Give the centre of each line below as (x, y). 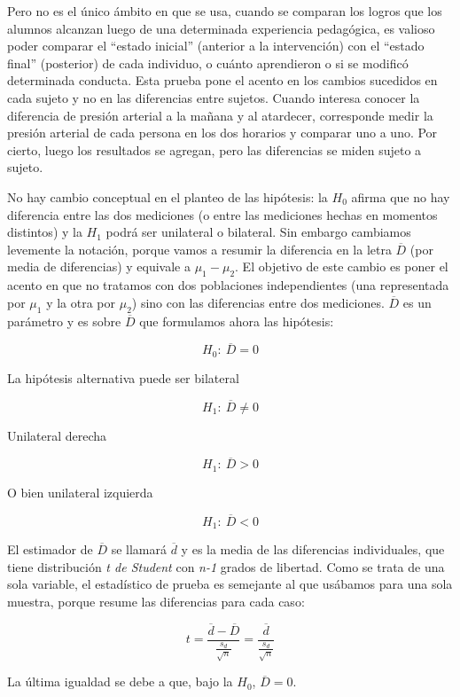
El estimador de (50, 549)
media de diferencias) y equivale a (99, 266)
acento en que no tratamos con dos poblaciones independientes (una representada (228, 285)
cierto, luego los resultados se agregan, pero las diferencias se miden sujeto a (214, 149)
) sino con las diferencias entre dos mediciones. (258, 302)
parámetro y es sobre (64, 321)
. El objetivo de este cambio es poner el (342, 266)
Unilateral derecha (57, 435)
